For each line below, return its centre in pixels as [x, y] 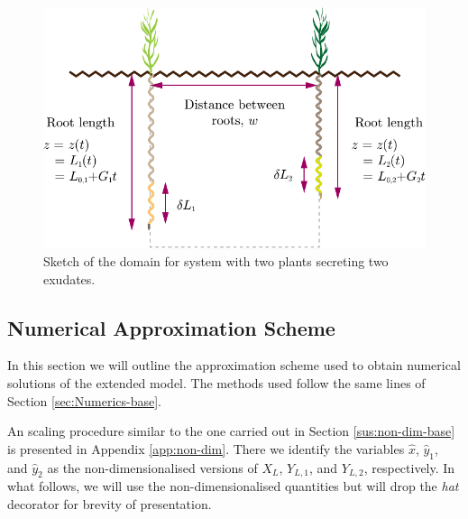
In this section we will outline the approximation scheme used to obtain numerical [234, 365]
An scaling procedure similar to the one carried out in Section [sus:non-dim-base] [231, 431]
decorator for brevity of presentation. [110, 504]
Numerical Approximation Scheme [171, 327]
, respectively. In [409, 467]
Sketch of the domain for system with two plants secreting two [216, 261]
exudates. [69, 278]
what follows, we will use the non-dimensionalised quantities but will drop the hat [233, 486]
